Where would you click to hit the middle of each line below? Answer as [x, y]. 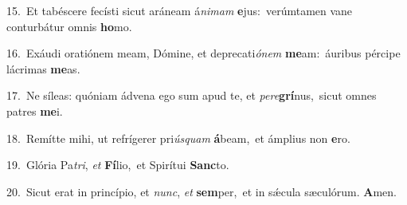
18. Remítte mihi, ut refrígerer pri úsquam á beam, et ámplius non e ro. [178, 138]
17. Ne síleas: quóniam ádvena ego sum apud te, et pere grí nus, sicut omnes [192, 95]
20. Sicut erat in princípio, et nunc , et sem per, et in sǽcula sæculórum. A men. [202, 191]
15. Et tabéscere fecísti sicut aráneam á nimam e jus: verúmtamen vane [180, 10]
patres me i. [35, 110]
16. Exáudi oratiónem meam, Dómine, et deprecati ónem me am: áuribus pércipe [203, 53]
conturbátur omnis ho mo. [69, 26]
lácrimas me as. [43, 68]
